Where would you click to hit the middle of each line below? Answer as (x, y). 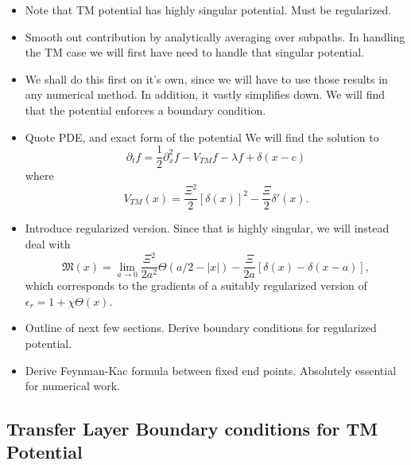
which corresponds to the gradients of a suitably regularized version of (196, 285)
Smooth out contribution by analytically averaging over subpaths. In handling (215, 36)
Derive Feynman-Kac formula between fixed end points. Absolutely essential (211, 370)
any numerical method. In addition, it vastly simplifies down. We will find (205, 94)
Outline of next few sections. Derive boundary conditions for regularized (201, 328)
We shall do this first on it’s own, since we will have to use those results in (206, 78)
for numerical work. (72, 386)
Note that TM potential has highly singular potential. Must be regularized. (208, 10)
